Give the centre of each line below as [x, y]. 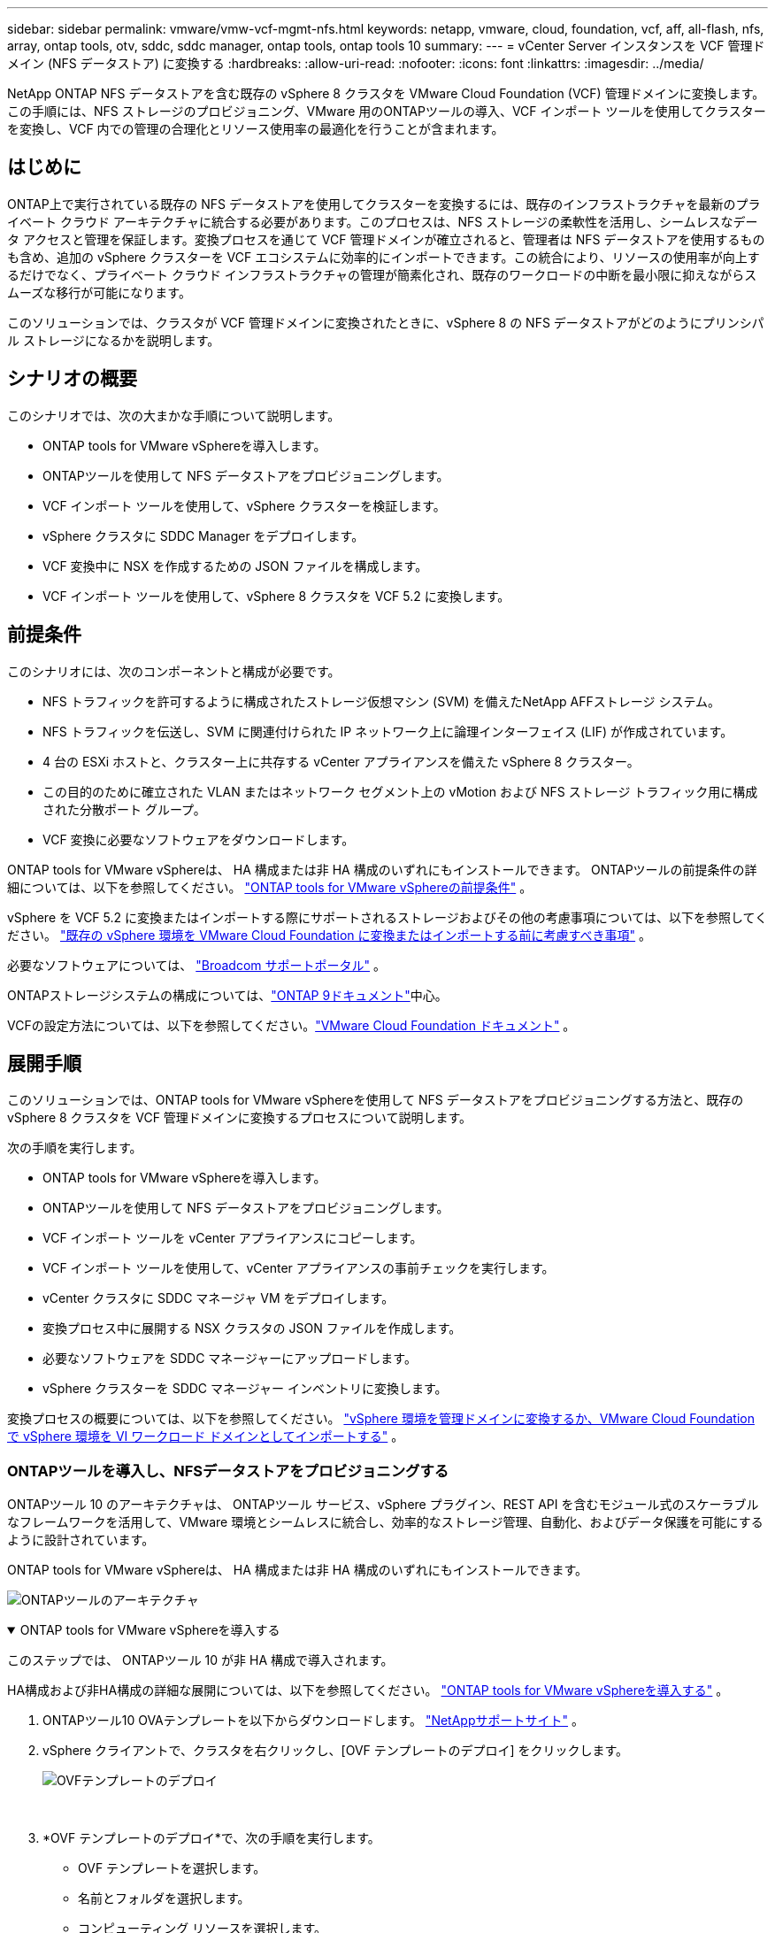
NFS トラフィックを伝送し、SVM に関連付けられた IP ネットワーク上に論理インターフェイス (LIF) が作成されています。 [388, 731]
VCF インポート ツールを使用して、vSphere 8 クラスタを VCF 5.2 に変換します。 [276, 596]
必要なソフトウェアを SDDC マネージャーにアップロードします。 [230, 1359]
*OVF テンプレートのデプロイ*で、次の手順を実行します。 [211, 1838]
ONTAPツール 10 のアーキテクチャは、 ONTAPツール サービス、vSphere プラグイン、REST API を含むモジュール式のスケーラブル [383, 1505]
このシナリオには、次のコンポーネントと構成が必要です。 [174, 671]
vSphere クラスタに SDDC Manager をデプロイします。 [203, 535]
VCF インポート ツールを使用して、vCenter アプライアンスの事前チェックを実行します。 [299, 1268]
